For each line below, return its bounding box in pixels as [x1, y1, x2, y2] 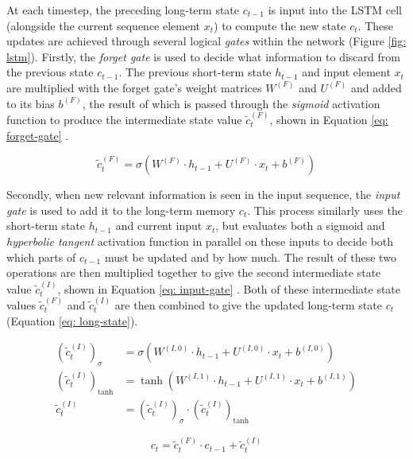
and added [350, 79, 402, 95]
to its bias [6, 95, 55, 111]
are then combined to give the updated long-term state [114, 296, 382, 313]
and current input [115, 217, 203, 234]
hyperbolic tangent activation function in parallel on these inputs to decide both [6, 232, 394, 249]
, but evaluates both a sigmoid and [215, 217, 385, 234]
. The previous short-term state [118, 64, 272, 80]
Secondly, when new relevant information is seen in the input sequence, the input [6, 186, 400, 203]
